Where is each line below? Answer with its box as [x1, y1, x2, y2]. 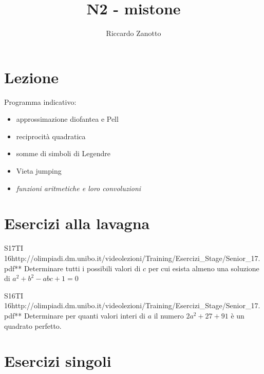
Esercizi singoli [4, 350, 111, 371]
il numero [154, 310, 184, 321]
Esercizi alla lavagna [4, 213, 150, 234]
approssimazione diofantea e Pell [16, 114, 119, 124]
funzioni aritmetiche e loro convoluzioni [16, 182, 141, 193]
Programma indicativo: [4, 96, 77, 107]
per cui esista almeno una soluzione [148, 263, 259, 273]
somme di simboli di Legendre [16, 148, 110, 159]
